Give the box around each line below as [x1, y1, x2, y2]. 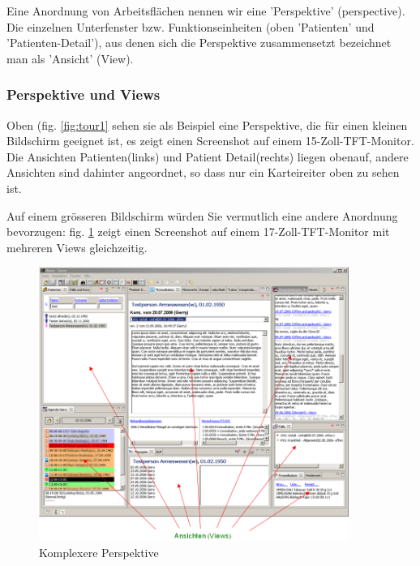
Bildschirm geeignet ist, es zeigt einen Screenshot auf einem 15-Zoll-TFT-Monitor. [6, 132, 414, 149]
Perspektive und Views [6, 84, 161, 105]
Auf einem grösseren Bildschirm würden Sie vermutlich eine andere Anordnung [6, 207, 398, 224]
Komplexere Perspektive [39, 543, 159, 560]
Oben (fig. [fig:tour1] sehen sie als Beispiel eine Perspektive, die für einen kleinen [6, 116, 408, 133]
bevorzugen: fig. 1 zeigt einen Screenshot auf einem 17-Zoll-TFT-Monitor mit [6, 223, 390, 240]
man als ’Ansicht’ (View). [6, 49, 134, 66]
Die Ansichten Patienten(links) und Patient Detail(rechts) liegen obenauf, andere [6, 148, 409, 165]
